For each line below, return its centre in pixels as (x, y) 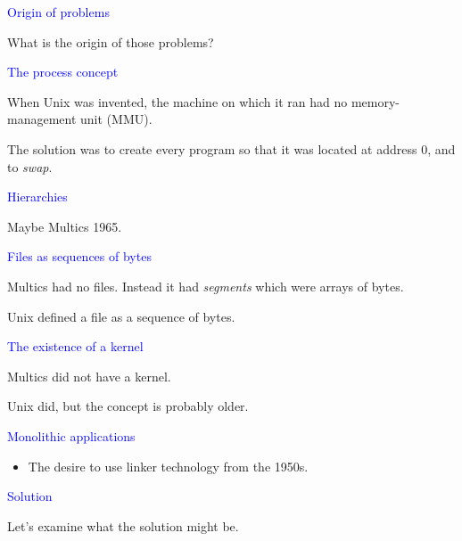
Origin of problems (58, 12)
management (42, 119)
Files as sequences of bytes (79, 256)
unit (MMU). (116, 119)
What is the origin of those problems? (111, 41)
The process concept (63, 72)
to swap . (30, 166)
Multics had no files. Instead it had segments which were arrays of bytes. (206, 286)
